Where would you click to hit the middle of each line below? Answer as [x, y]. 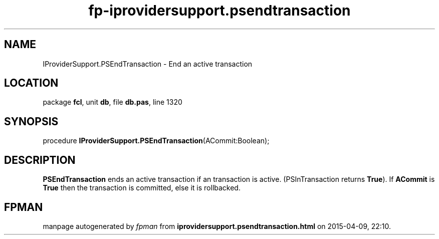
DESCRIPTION [40, 160]
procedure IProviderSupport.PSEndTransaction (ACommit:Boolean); [156, 141]
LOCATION [31, 83]
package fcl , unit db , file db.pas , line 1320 [113, 102]
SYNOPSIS [31, 121]
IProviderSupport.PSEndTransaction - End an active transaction [148, 64]
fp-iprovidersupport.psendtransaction [220, 11]
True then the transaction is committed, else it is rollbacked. [142, 188]
